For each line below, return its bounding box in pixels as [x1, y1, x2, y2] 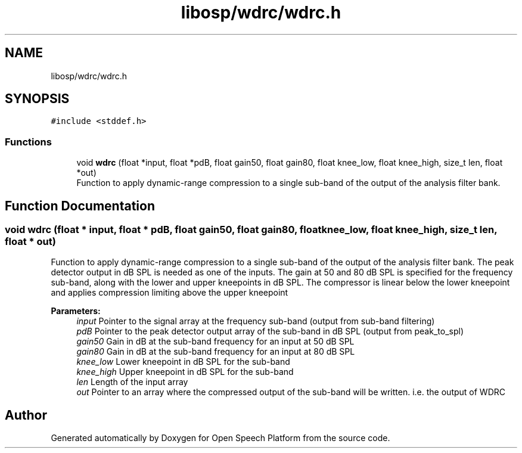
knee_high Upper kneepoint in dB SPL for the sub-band [76, 367, 294, 377]
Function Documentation [5, 198, 155, 213]
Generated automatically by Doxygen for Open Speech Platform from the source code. [51, 433, 390, 443]
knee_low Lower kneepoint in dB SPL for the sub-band [76, 356, 290, 367]
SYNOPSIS [5, 91, 70, 107]
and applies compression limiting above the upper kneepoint [51, 287, 288, 298]
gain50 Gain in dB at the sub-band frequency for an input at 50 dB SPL [76, 336, 355, 347]
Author [5, 407, 47, 423]
